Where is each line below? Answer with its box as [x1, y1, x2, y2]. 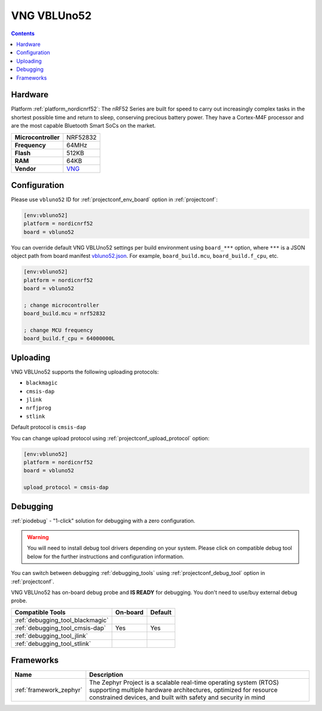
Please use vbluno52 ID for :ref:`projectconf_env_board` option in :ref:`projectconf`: [11, 196, 218, 203]
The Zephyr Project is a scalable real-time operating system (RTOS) [89, 678, 280, 687]
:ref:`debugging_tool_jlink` [14, 632, 88, 640]
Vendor [14, 164, 36, 173]
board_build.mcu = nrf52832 [23, 310, 106, 317]
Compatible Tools [14, 608, 66, 616]
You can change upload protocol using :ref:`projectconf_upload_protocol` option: [11, 435, 210, 442]
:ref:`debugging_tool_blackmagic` [14, 615, 109, 624]
